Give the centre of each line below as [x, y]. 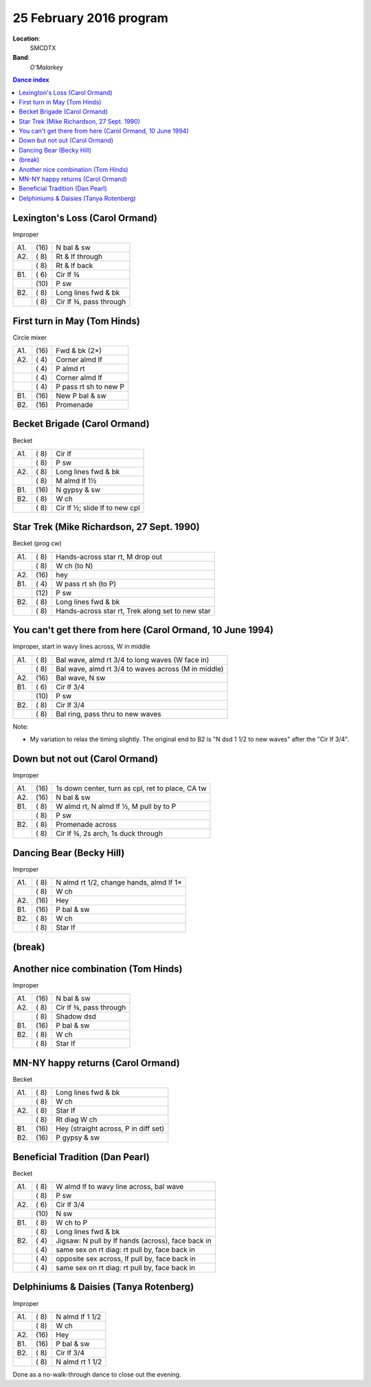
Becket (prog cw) [37, 544]
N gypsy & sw [78, 489]
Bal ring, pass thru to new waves [109, 713]
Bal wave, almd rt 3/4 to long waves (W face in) [133, 660]
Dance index [31, 80]
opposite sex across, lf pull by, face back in [126, 1259]
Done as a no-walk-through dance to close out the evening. [97, 1374]
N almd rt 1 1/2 [79, 1362]
